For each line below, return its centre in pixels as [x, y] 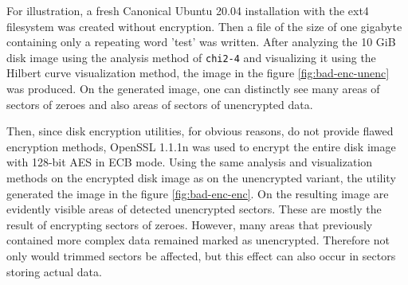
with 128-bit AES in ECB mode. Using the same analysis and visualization [190, 162]
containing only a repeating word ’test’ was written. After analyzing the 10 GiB [201, 42]
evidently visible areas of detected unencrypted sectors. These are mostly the [194, 209]
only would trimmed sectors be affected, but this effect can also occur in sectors [201, 255]
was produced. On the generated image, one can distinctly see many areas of [193, 89]
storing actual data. [54, 271]
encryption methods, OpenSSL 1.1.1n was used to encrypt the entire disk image [201, 146]
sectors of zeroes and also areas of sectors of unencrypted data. [160, 104]
